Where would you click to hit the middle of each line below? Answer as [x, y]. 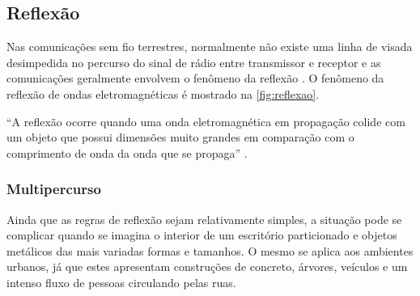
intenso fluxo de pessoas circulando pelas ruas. [121, 282]
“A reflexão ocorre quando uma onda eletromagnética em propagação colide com [206, 121]
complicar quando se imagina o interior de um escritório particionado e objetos [202, 235]
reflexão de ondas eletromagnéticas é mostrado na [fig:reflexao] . [163, 93]
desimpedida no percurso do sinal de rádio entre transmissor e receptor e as [194, 62]
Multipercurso [54, 189]
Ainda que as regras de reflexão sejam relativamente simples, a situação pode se [204, 219]
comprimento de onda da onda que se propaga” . [127, 152]
